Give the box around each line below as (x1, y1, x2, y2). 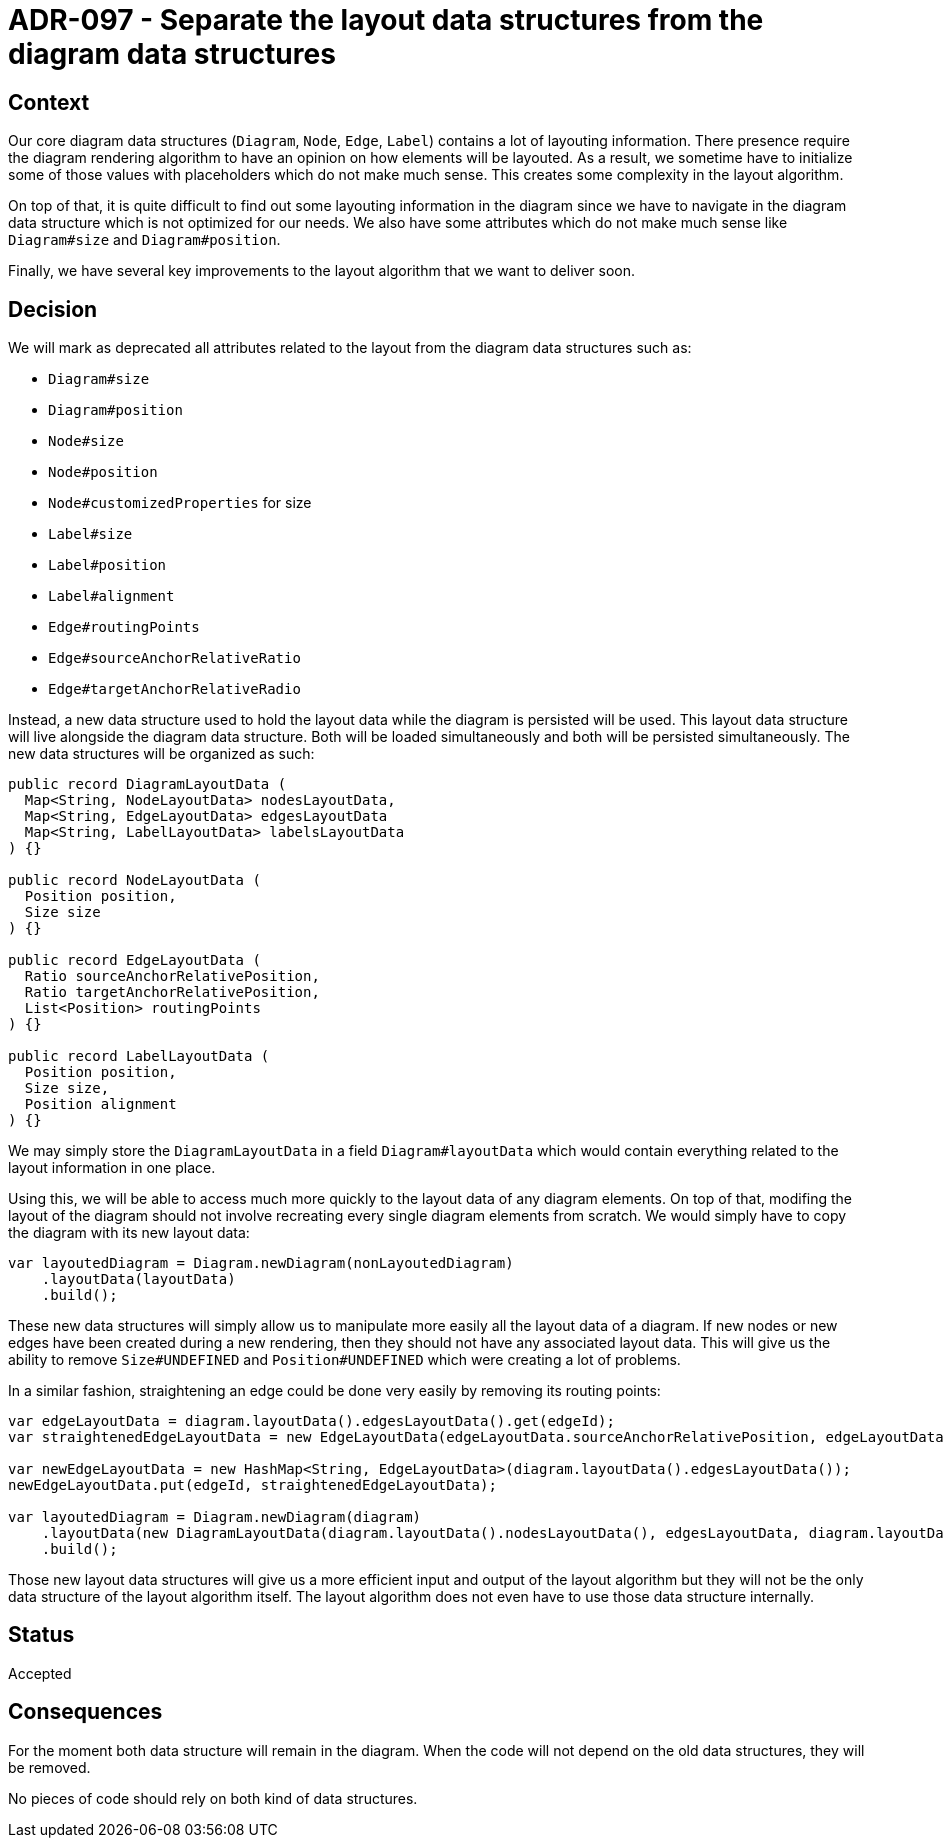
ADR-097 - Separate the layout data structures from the (8, 3, 764, 37)
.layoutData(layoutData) (41, 1271, 236, 1288)
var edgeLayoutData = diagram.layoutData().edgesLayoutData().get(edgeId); (8, 1413, 615, 1430)
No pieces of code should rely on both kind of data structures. (8, 1789, 418, 1807)
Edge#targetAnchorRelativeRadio (48, 681, 301, 698)
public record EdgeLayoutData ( (8, 952, 261, 969)
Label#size (48, 526, 133, 543)
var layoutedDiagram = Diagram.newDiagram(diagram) (8, 1509, 422, 1526)
